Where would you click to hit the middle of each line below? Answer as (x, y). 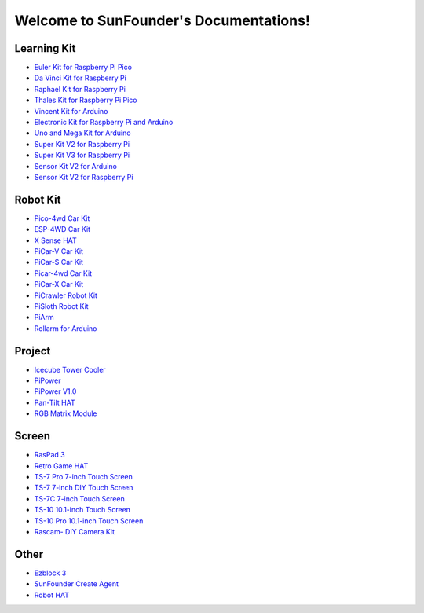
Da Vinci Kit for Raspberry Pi (80, 78)
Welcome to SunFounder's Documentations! (162, 20)
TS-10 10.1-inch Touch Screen (82, 510)
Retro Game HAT (61, 466)
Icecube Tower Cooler (70, 369)
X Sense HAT (56, 240)
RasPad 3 (50, 455)
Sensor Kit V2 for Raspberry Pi (84, 177)
